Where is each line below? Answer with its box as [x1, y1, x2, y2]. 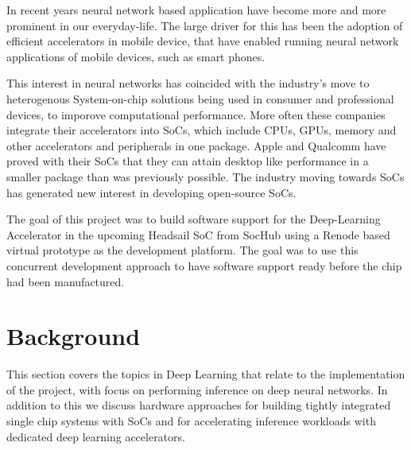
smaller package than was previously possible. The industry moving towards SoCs [6, 168, 405, 184]
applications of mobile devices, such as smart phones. [6, 48, 266, 64]
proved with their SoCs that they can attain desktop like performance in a [6, 153, 369, 169]
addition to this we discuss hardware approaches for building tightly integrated [6, 397, 391, 413]
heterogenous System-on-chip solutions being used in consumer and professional [6, 90, 394, 107]
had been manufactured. [6, 273, 125, 289]
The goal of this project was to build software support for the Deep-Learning [6, 211, 381, 227]
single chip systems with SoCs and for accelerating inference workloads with [6, 413, 376, 429]
